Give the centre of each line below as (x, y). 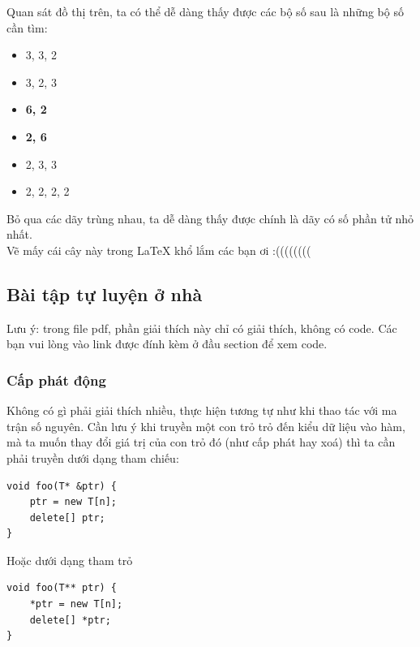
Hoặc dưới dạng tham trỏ (70, 560)
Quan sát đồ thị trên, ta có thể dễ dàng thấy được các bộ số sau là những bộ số (205, 11)
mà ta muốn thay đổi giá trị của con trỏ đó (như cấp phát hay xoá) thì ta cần (201, 442)
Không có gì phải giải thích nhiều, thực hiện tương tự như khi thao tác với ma (202, 410)
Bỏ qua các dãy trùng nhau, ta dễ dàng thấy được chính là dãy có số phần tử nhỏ (210, 218)
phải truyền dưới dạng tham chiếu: (93, 457)
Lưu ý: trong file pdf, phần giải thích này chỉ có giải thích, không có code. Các (202, 328)
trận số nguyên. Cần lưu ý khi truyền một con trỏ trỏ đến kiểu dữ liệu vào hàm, (206, 426)
